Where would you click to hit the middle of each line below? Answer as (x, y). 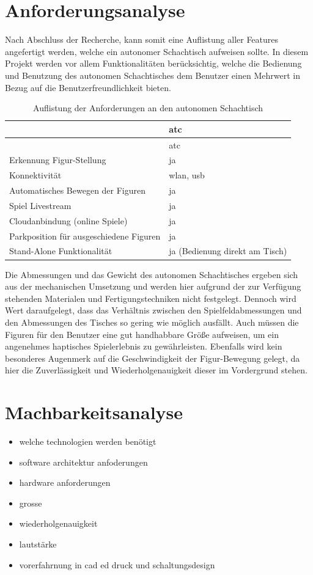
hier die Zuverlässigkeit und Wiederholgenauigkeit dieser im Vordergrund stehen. (156, 370)
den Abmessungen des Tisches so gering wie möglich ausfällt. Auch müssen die (152, 322)
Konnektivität (35, 175)
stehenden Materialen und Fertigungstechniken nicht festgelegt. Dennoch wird (151, 298)
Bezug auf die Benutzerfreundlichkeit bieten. (88, 87)
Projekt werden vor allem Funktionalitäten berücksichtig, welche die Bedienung (153, 63)
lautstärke (38, 544)
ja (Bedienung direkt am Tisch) (228, 251)
